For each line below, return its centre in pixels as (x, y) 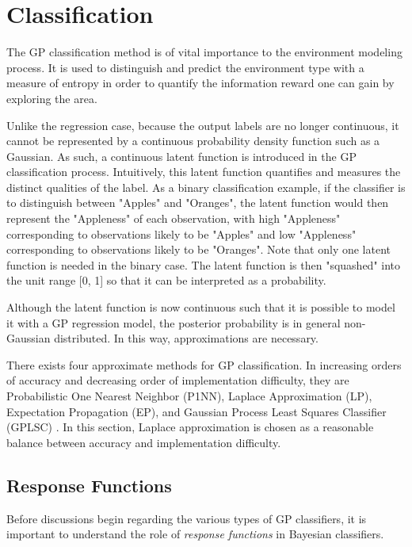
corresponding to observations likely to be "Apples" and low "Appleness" (181, 233)
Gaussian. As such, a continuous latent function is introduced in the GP (181, 156)
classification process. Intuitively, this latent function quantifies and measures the (204, 172)
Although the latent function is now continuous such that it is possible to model (201, 307)
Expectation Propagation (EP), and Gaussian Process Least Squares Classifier (196, 411)
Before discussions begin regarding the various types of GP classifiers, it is (187, 518)
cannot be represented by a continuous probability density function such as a (193, 141)
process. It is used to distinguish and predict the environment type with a (185, 67)
